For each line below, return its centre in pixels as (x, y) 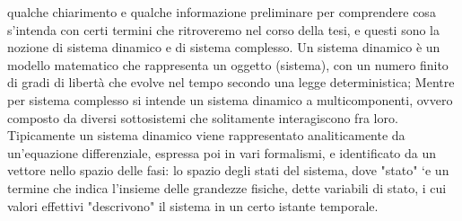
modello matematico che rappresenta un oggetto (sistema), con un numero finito (228, 64)
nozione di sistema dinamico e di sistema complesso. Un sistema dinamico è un (224, 47)
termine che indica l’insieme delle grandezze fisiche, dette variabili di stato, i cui (227, 187)
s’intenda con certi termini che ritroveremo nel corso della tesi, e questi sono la (224, 29)
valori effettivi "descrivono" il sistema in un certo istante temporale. (193, 205)
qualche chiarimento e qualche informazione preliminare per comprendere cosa (222, 12)
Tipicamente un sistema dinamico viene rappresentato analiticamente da (206, 135)
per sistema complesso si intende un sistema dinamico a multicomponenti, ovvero (230, 99)
